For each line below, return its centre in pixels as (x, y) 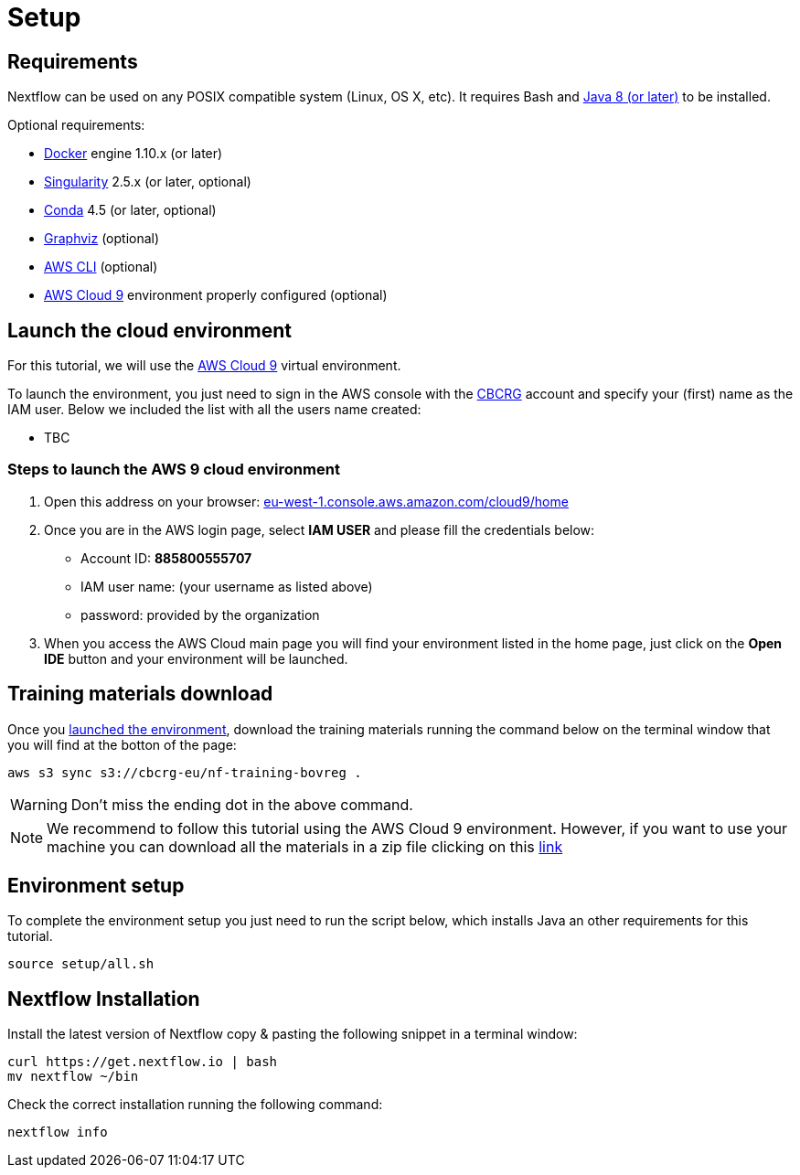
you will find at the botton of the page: (122, 744)
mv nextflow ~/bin (73, 1077)
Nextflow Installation (104, 999)
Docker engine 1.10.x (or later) (133, 154)
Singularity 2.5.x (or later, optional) (148, 182)
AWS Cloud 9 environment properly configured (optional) (216, 295)
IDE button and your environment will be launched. (196, 658)
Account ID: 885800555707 (166, 558)
